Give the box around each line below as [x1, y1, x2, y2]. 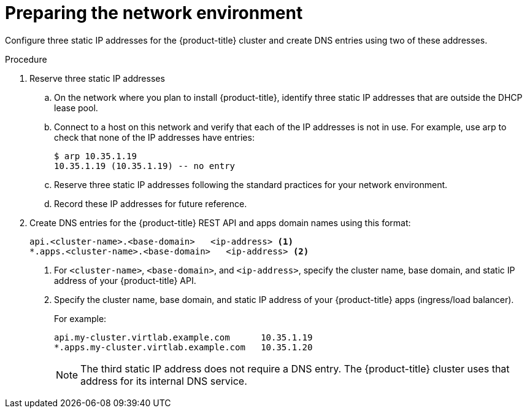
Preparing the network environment [5, 2, 303, 23]
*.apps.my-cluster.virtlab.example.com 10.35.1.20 [54, 342, 313, 352]
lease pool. [54, 102, 98, 113]
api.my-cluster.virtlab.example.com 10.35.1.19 [54, 332, 313, 342]
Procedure [5, 53, 47, 65]
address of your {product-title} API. [54, 275, 196, 286]
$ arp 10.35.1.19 [54, 151, 137, 161]
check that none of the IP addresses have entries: [54, 132, 255, 143]
